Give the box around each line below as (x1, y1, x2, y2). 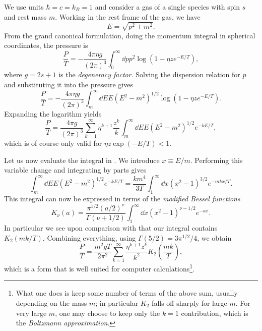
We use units (4, 2, 44, 12)
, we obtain (197, 232, 232, 243)
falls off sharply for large (152, 298, 227, 308)
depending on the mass (16, 298, 87, 308)
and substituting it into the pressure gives (4, 79, 133, 89)
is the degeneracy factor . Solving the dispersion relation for (58, 69, 240, 80)
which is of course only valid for (4, 138, 102, 148)
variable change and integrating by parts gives (4, 164, 147, 175)
